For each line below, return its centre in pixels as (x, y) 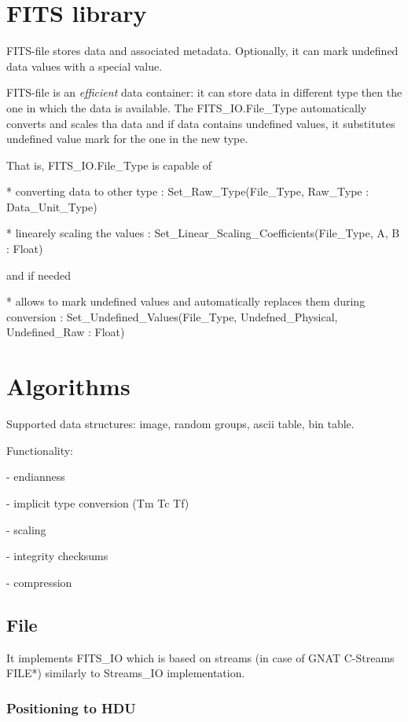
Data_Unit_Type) (52, 206)
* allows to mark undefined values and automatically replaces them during (186, 301)
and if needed (39, 275)
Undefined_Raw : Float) (66, 332)
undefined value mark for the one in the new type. (127, 139)
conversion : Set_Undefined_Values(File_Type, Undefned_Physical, (172, 316)
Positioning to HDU (71, 707)
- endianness (36, 476)
